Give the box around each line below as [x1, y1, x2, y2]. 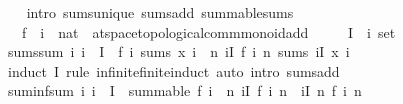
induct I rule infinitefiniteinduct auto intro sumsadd [7, 60, 340, 81]
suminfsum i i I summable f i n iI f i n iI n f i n [7, 80, 362, 101]
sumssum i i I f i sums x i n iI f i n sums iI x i [7, 41, 350, 62]
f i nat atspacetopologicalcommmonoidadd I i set [21, 21, 396, 42]
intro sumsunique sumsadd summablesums [26, 2, 294, 22]
